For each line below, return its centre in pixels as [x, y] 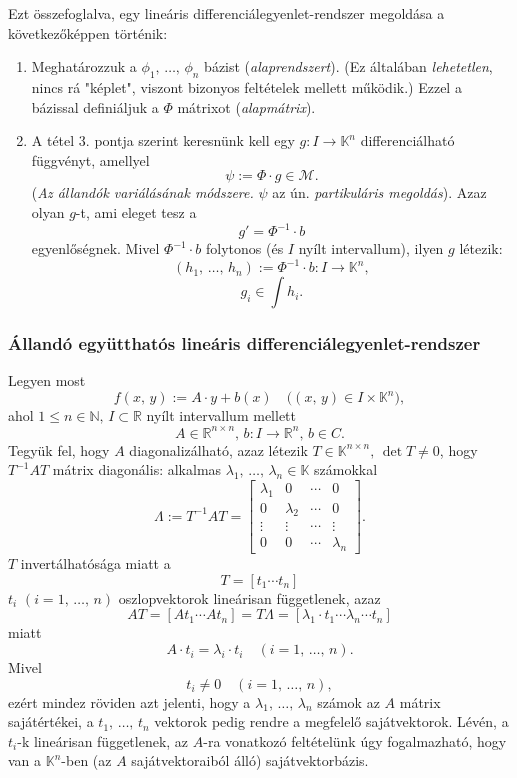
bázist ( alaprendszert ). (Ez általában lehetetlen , [348, 66]
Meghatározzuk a [84, 66]
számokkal [345, 469]
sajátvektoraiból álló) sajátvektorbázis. [250, 760]
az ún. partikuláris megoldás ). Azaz [379, 192]
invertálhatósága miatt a [95, 563]
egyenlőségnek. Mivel [95, 248]
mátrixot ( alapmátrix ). [246, 106]
